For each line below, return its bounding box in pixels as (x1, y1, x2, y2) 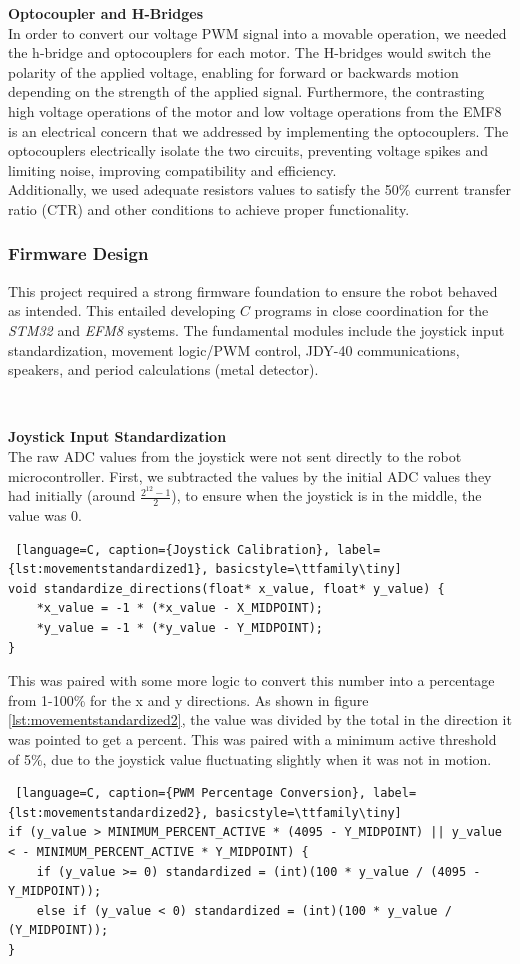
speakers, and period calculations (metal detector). (8, 359, 319, 380)
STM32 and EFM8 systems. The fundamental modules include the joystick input (8, 319, 505, 340)
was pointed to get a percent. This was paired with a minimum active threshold (8, 728, 497, 749)
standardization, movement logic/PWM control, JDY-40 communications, (8, 339, 460, 360)
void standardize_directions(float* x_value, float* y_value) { (8, 581, 445, 596)
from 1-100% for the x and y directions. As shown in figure (8, 689, 369, 710)
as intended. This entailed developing (8, 300, 236, 321)
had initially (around (8, 485, 136, 506)
